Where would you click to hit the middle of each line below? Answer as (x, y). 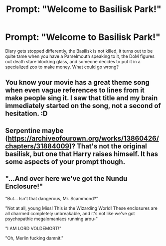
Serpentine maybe (34, 130)
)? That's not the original (108, 146)
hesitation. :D (26, 114)
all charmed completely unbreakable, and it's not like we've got (70, 213)
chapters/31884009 (37, 146)
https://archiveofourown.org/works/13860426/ (83, 138)
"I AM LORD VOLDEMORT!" (33, 228)
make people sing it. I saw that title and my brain (82, 98)
